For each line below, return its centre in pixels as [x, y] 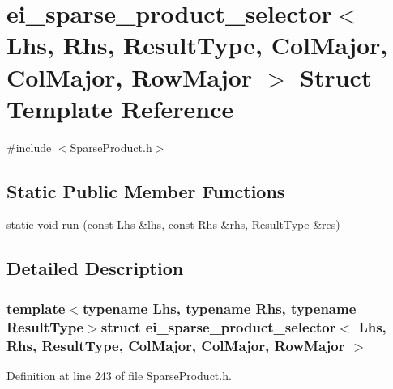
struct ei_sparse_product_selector [218, 326]
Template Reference [120, 108]
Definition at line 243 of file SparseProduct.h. [119, 375]
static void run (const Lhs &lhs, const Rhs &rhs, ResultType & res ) [173, 224]
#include [29, 147]
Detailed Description [95, 268]
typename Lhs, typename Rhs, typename [219, 308]
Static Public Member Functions [146, 190]
